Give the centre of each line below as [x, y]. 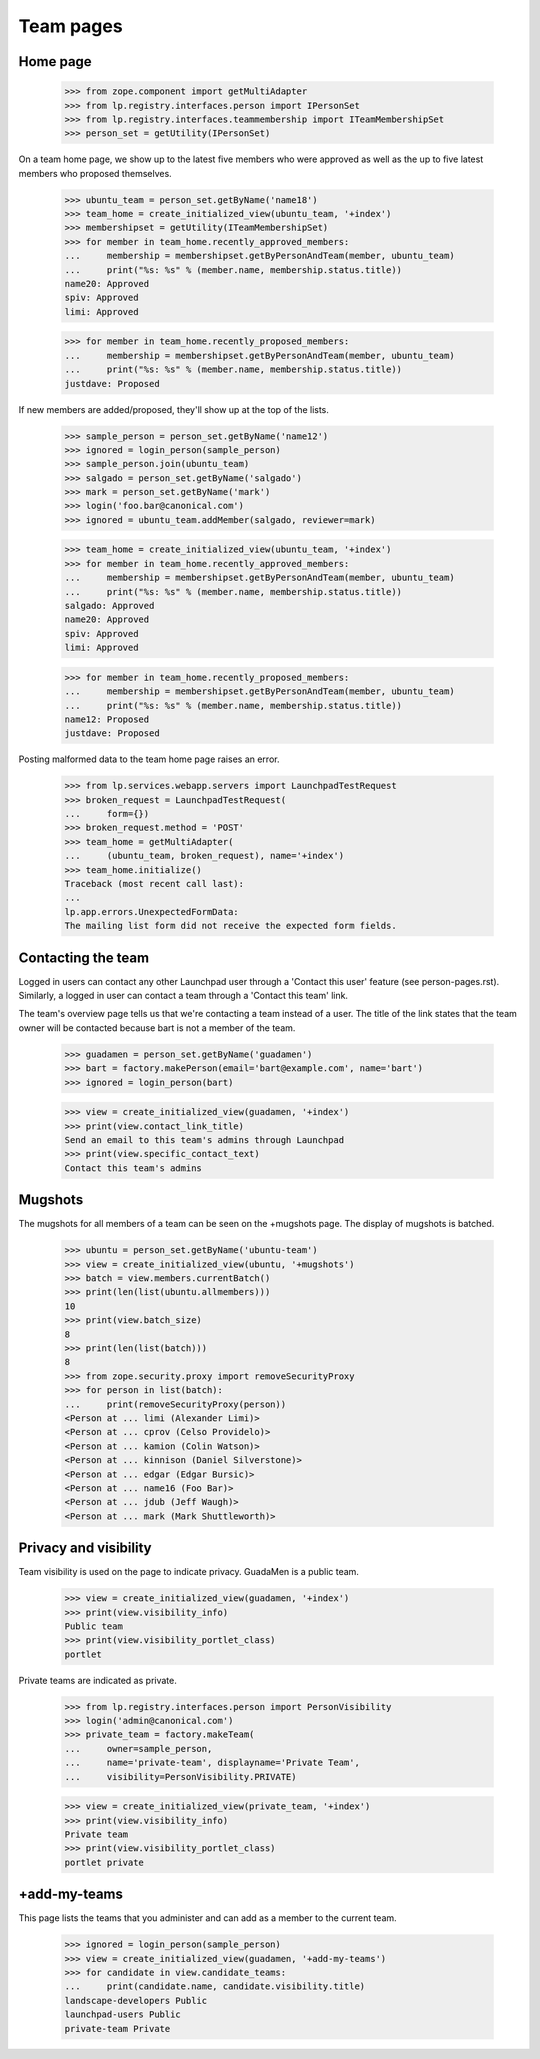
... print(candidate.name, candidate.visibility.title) [215, 1986]
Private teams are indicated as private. [97, 1680]
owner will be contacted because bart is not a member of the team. [157, 1027]
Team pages [71, 26]
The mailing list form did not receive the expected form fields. [230, 926]
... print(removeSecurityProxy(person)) [175, 1404]
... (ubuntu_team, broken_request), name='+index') [204, 856]
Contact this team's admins [133, 1168]
